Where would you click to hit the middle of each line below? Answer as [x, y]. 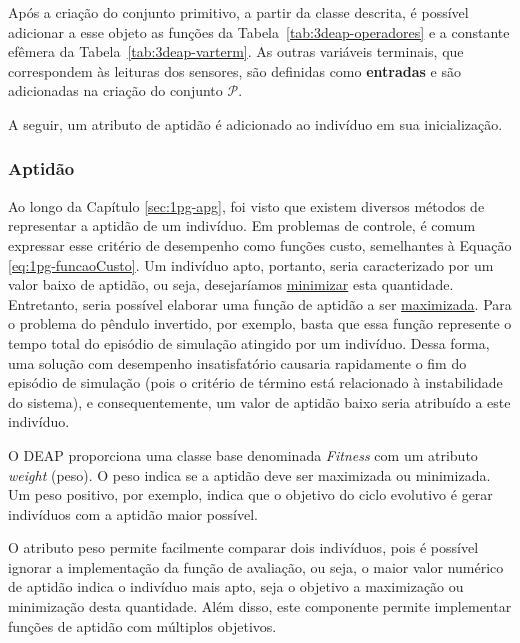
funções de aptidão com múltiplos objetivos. [142, 625]
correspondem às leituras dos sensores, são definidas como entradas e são [234, 70]
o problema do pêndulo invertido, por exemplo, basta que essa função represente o [260, 323]
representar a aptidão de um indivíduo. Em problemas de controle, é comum [242, 225]
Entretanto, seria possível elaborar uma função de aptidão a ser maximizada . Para [260, 303]
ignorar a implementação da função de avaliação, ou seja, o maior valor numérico [256, 566]
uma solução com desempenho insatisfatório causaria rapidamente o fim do [237, 362]
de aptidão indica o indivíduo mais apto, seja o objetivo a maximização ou [236, 586]
